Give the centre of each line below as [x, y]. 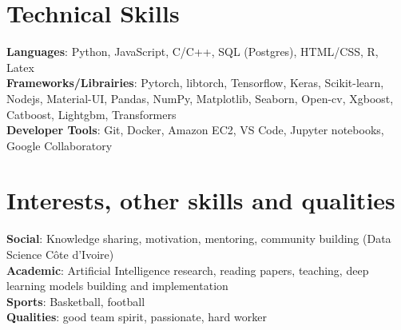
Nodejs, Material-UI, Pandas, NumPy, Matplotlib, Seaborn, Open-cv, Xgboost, [200, 98]
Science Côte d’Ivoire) [60, 254]
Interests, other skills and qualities [201, 200]
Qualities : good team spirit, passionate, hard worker [137, 317]
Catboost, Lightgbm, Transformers [91, 114]
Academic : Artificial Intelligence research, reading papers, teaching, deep [188, 270]
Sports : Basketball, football [76, 301]
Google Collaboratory [60, 145]
